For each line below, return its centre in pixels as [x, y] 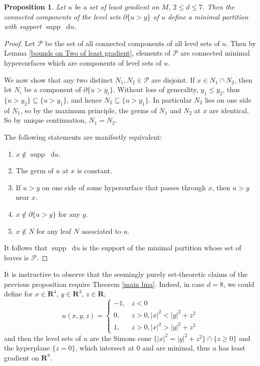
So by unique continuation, [45, 120]
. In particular [170, 99]
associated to [101, 231]
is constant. [95, 170]
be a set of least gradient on [117, 7]
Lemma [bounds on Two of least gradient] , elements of [87, 53]
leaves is [17, 257]
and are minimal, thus [176, 348]
